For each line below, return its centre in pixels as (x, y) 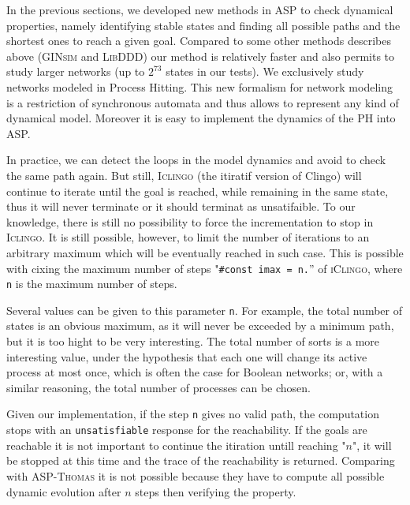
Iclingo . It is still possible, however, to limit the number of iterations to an (188, 237)
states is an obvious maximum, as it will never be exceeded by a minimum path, (200, 325)
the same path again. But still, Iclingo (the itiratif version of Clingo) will (184, 175)
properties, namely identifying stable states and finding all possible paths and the (203, 25)
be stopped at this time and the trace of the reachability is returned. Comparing (201, 460)
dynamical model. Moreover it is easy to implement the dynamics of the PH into (201, 118)
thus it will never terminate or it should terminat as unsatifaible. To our (181, 206)
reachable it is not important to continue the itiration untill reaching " (176, 445)
